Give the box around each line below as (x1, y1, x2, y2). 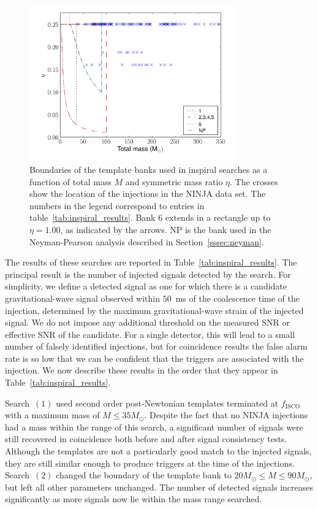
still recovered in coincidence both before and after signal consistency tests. (5, 432, 287, 445)
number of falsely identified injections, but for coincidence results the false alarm (5, 340, 308, 353)
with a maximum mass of (5, 408, 100, 421)
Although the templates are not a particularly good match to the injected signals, (5, 445, 312, 457)
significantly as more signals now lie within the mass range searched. (5, 492, 262, 505)
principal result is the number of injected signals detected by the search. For (5, 267, 291, 280)
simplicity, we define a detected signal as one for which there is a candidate (5, 280, 287, 293)
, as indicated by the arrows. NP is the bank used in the (60, 223, 271, 235)
